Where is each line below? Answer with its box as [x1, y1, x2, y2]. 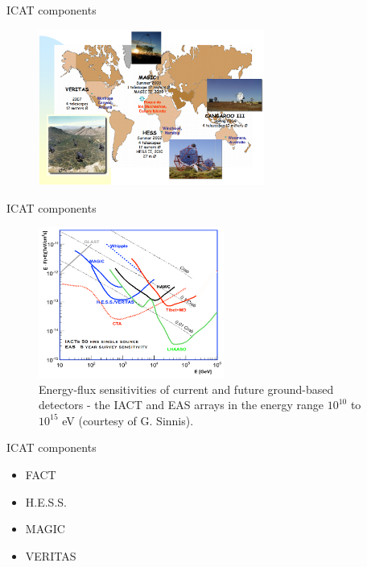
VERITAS [25, 547, 76, 564]
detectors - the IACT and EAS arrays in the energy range [39, 396, 324, 413]
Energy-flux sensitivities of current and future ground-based [39, 380, 334, 397]
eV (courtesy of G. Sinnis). [62, 412, 194, 428]
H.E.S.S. [25, 493, 67, 510]
